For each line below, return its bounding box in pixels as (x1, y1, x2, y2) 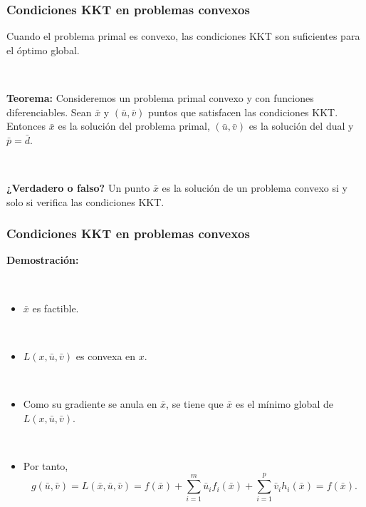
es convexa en (75, 348, 136, 363)
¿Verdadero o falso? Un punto (6, 180, 150, 195)
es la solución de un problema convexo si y (162, 180, 347, 195)
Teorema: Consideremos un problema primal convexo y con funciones (6, 91, 314, 105)
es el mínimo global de (235, 396, 333, 411)
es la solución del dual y (249, 118, 354, 133)
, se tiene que (166, 396, 224, 411)
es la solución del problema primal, (58, 118, 210, 133)
